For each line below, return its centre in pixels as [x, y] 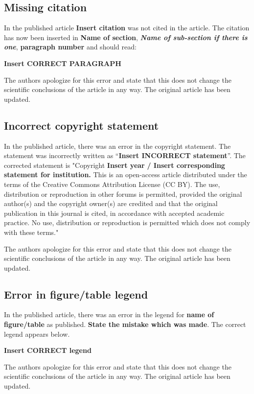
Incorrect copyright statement [81, 125]
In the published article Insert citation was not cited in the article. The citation [127, 28]
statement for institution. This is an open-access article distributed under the [126, 174]
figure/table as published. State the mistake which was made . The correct [125, 324]
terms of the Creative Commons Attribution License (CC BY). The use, [112, 184]
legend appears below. [37, 334]
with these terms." [31, 232]
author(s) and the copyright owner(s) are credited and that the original [111, 203]
